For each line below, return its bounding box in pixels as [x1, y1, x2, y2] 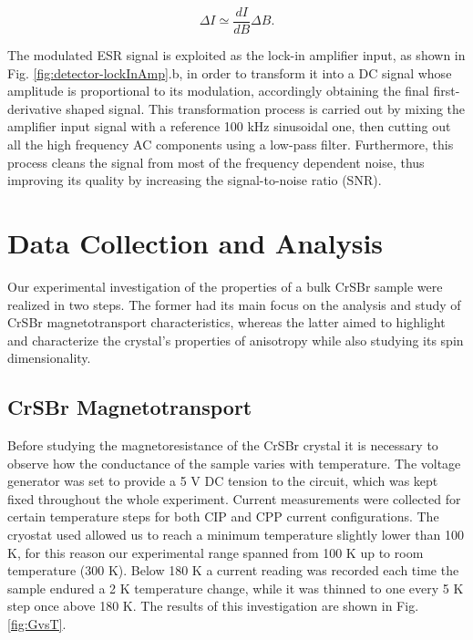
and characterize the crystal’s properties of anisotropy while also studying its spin [7, 330, 464, 349]
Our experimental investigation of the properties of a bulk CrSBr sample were [7, 276, 443, 295]
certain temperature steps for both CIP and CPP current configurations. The [7, 507, 439, 526]
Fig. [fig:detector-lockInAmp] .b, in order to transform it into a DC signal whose [7, 63, 452, 82]
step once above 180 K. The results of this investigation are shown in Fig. [7, 596, 419, 615]
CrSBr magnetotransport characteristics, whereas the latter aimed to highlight [7, 313, 446, 332]
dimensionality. [7, 348, 91, 367]
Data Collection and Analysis [7, 224, 384, 261]
